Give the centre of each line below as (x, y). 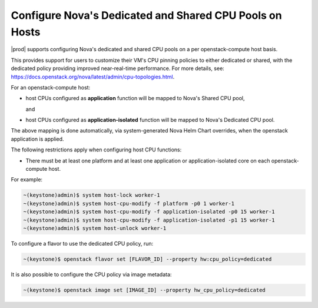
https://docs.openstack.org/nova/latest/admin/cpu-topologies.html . (93, 77)
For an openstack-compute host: (51, 87)
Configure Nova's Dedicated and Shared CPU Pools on (146, 15)
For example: (27, 180)
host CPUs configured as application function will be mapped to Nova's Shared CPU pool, (135, 98)
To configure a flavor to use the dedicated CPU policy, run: (82, 243)
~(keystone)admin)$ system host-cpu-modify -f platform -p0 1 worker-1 (129, 203)
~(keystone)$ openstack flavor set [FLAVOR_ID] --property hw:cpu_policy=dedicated (148, 259)
